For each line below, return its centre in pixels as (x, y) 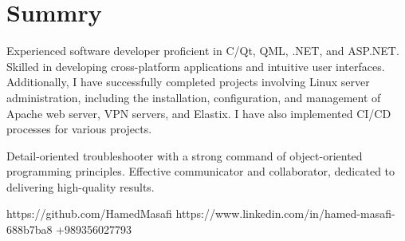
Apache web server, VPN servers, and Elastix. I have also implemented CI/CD (199, 113)
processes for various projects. (79, 129)
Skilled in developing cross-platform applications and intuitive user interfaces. (196, 66)
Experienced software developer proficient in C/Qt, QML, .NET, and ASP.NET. (203, 51)
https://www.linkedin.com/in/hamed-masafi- (285, 213)
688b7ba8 (29, 229)
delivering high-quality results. (81, 186)
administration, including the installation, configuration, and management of (194, 97)
